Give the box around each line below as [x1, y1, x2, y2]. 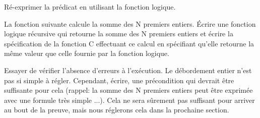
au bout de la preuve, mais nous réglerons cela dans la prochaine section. [4, 104, 229, 115]
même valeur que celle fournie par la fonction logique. [4, 48, 169, 58]
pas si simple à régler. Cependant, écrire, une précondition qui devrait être [4, 75, 234, 85]
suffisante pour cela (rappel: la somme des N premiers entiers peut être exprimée [4, 85, 253, 95]
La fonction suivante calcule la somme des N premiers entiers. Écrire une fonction [4, 18, 256, 29]
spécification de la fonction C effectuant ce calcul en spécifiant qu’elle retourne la [4, 38, 254, 48]
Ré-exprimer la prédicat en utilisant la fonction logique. [4, 2, 176, 12]
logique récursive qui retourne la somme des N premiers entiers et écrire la [4, 28, 233, 39]
